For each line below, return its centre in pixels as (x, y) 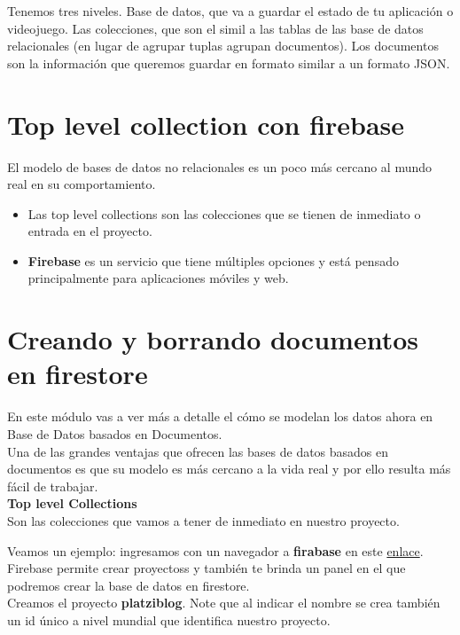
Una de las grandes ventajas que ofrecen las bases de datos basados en (198, 451)
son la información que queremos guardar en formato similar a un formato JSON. (229, 63)
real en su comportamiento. (82, 184)
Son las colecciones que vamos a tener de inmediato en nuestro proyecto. (203, 520)
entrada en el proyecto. (90, 231)
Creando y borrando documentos (213, 339)
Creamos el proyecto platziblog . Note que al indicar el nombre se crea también (224, 603)
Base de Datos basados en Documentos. (115, 433)
